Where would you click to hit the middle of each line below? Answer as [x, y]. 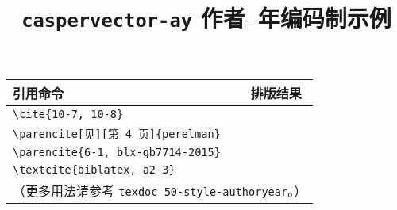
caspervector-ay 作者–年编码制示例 [206, 18]
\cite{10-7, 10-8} [68, 114]
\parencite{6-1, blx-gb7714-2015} [117, 152]
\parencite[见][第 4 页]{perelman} [117, 134]
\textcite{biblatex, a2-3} [94, 169]
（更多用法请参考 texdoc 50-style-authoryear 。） [160, 190]
